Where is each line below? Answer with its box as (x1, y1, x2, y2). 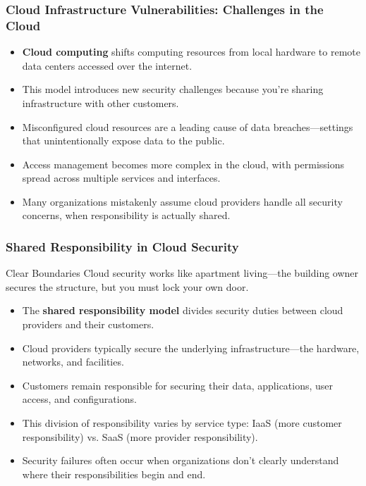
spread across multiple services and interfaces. (22, 170, 221, 185)
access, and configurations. (22, 392, 137, 406)
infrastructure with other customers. (22, 95, 179, 110)
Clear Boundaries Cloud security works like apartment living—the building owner (6, 266, 359, 280)
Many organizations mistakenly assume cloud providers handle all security (22, 194, 343, 208)
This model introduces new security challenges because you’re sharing (22, 82, 324, 96)
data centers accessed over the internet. (22, 58, 193, 73)
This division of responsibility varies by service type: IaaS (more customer (22, 416, 342, 430)
